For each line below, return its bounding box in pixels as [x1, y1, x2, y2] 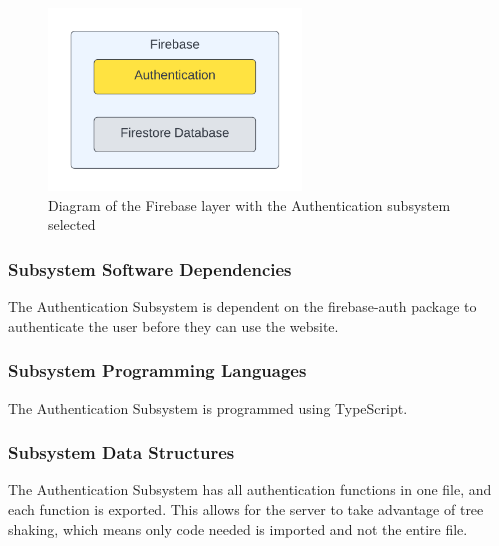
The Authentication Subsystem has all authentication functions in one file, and [8, 479, 492, 500]
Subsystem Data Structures [8, 440, 235, 465]
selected [48, 214, 96, 235]
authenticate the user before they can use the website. [8, 315, 339, 336]
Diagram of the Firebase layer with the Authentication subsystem [48, 194, 451, 215]
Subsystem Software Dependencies [8, 256, 292, 281]
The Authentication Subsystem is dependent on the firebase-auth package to [8, 296, 477, 317]
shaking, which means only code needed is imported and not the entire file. [8, 518, 468, 539]
